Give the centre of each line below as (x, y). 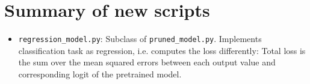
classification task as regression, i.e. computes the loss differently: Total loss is (162, 50)
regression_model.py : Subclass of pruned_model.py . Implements (140, 39)
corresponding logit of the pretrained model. (100, 73)
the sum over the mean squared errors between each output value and (147, 62)
